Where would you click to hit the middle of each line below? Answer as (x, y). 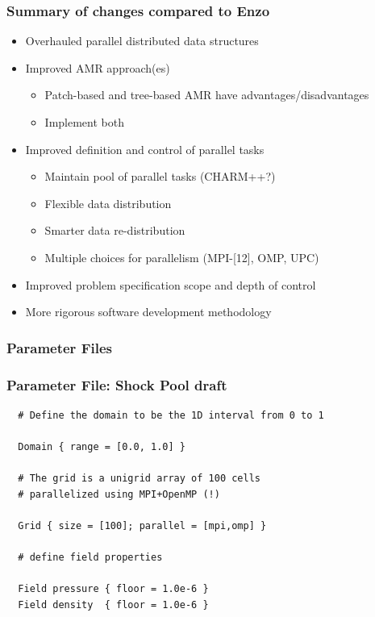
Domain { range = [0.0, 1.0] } (102, 447)
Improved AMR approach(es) (98, 67)
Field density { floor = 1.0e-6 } (113, 604)
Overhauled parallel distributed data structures (142, 41)
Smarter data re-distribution (115, 230)
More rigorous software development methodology (148, 312)
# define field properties (90, 558)
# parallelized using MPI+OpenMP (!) (119, 494)
